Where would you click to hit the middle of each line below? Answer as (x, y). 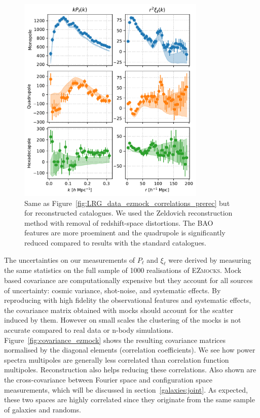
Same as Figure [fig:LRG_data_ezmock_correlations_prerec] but (127, 203)
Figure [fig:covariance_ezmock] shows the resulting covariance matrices (115, 340)
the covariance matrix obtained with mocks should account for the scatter (119, 310)
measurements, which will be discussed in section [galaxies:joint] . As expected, (126, 389)
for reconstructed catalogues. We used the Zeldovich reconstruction (128, 213)
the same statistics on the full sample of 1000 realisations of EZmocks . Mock (123, 270)
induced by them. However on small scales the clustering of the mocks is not (123, 320)
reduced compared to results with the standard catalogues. (116, 243)
